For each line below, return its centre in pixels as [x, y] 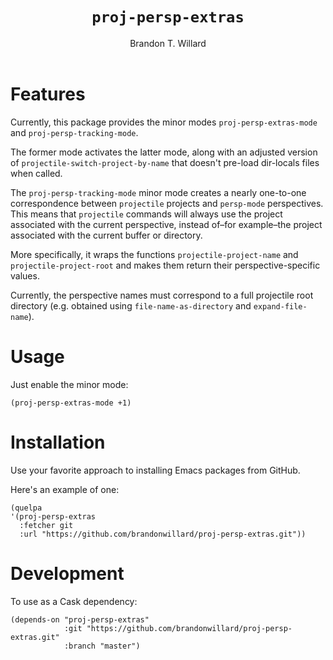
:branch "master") [102, 646]
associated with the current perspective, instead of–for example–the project [166, 224]
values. [25, 275]
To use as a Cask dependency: [74, 601]
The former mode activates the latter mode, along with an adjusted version [164, 152]
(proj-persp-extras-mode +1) [71, 403]
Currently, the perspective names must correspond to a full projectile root [162, 295]
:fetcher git [46, 525]
